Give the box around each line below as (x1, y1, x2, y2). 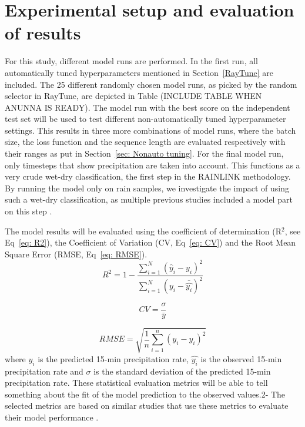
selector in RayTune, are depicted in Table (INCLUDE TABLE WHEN (5, 90, 262, 102)
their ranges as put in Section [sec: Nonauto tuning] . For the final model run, (5, 147, 284, 160)
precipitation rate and (5, 365, 83, 377)
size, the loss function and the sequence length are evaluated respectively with (5, 135, 286, 148)
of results (5, 21, 81, 45)
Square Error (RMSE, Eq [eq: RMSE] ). (5, 247, 148, 260)
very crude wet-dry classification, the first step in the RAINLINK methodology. (5, 170, 291, 183)
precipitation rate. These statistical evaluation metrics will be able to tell (5, 376, 268, 389)
